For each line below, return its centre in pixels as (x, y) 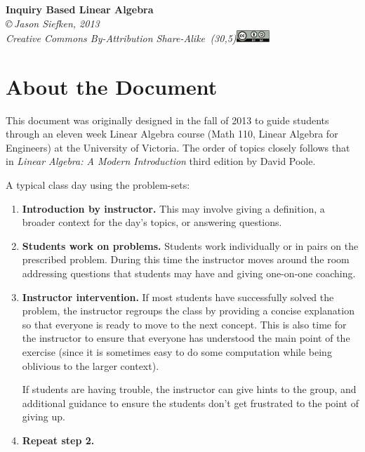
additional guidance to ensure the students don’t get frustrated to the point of (190, 403)
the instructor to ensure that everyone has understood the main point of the (186, 338)
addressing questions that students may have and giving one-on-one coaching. (189, 273)
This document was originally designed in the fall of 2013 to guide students (167, 120)
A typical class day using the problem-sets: (98, 185)
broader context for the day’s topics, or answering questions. (152, 222)
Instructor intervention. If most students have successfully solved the (178, 297)
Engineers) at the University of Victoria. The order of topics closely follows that (178, 147)
